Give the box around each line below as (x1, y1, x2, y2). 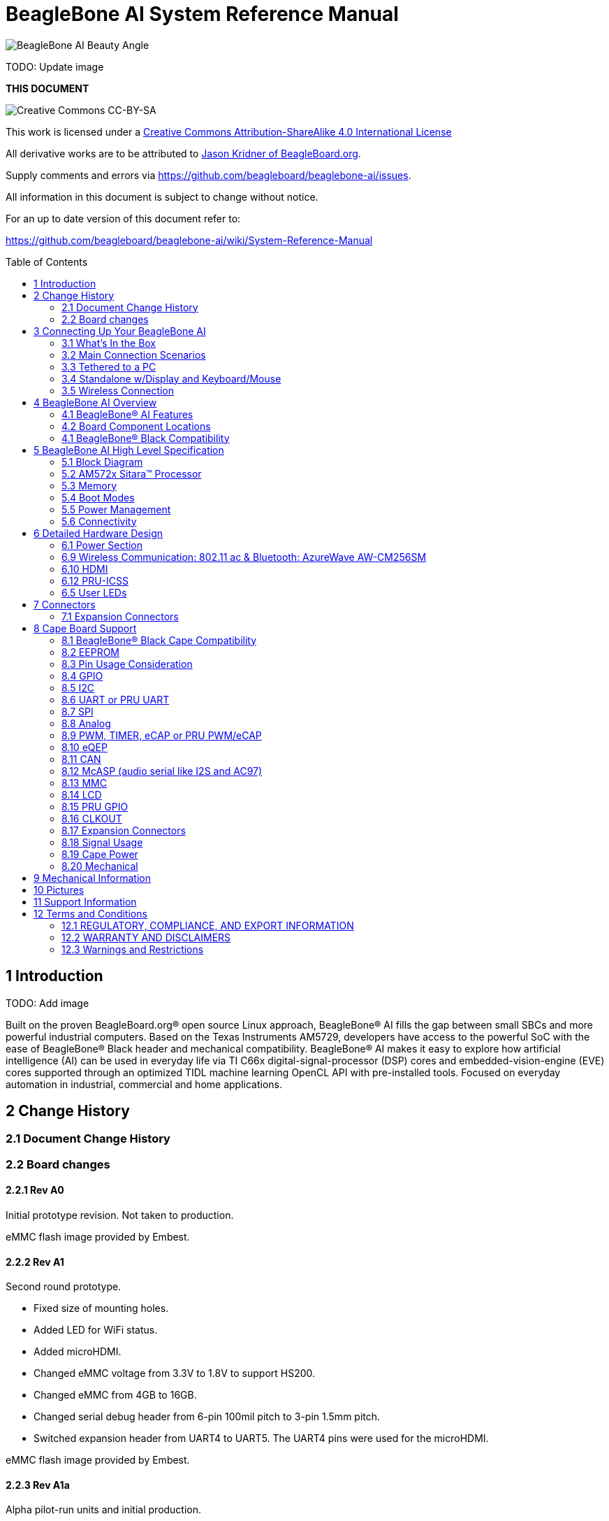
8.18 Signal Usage (61, 836, 143, 848)
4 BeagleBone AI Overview (34, 396, 157, 408)
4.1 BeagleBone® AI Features (61, 408, 193, 420)
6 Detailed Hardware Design (34, 527, 163, 539)
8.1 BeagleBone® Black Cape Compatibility (61, 634, 257, 646)
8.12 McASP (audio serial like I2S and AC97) (61, 764, 263, 777)
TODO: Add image (6, 997, 89, 1009)
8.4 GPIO (61, 669, 103, 682)
